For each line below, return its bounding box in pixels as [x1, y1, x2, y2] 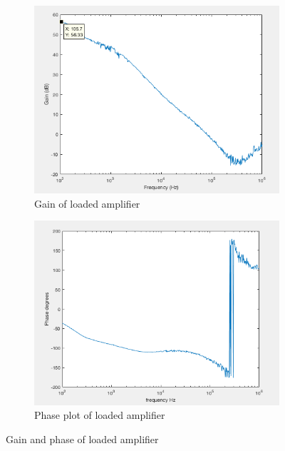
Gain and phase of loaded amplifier [6, 432, 159, 447]
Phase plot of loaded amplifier [34, 407, 165, 422]
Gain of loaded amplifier [34, 196, 140, 211]
